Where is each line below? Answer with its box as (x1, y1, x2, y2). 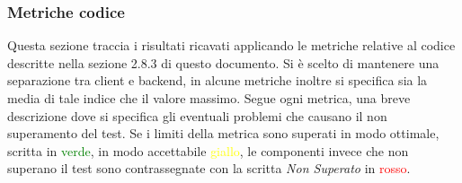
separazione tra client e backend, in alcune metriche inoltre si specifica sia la (7, 71, 428, 90)
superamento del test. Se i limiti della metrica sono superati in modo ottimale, (7, 124, 440, 143)
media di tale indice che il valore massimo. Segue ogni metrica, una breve (7, 89, 411, 107)
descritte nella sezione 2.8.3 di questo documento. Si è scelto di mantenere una (7, 53, 440, 72)
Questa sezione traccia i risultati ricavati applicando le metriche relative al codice (7, 36, 456, 55)
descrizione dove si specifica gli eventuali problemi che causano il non (7, 106, 387, 125)
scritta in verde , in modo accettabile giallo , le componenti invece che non (7, 141, 409, 160)
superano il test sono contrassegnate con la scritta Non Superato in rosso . (7, 159, 411, 178)
